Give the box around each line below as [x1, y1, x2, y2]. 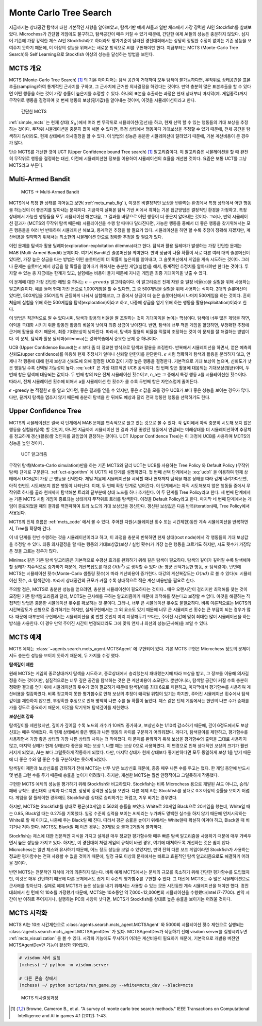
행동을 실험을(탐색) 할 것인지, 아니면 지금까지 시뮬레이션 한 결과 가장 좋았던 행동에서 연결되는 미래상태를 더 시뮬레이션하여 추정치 [9, 426, 252, 432]
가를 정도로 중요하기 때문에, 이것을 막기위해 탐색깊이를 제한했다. [9, 705, 130, 711]
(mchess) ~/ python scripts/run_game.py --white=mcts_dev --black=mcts [19, 982, 194, 988]
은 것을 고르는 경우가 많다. [9, 548, 58, 554]
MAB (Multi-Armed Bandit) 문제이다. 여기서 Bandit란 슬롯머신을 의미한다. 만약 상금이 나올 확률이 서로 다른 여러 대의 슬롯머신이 [9, 249, 250, 255]
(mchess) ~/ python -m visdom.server [19, 962, 109, 967]
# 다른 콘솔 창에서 [19, 975, 57, 981]
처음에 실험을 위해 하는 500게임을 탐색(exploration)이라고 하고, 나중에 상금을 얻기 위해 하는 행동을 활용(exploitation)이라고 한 [9, 299, 247, 305]
